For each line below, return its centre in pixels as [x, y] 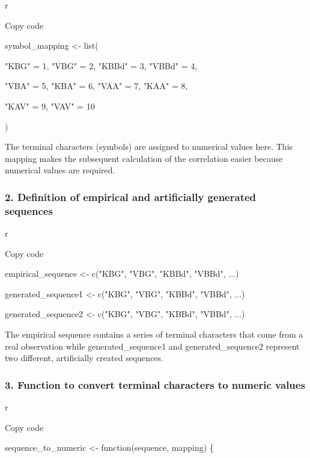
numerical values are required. [60, 170]
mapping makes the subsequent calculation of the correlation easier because [144, 158]
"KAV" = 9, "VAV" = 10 [50, 106]
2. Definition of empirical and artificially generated [131, 197]
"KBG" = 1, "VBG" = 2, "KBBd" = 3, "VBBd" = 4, [101, 65]
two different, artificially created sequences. [84, 358]
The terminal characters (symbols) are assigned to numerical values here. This [149, 147]
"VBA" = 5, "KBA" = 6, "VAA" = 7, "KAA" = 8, [96, 86]
